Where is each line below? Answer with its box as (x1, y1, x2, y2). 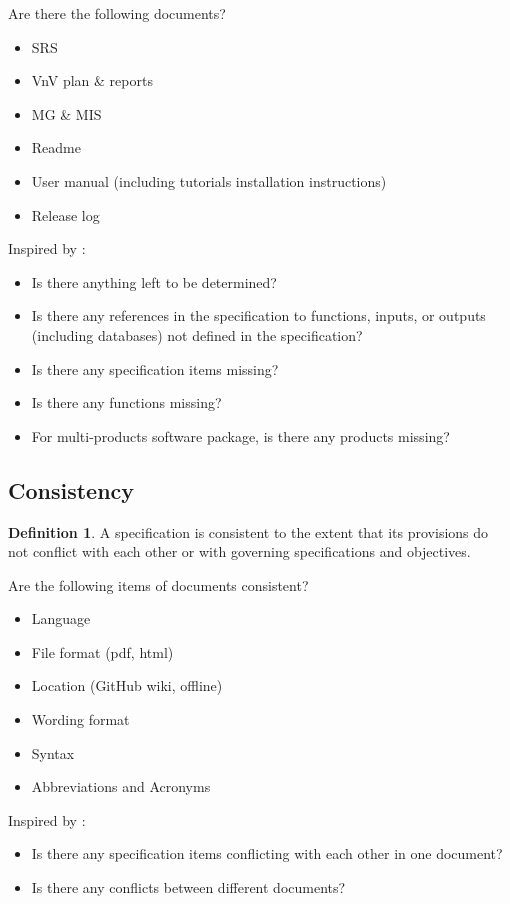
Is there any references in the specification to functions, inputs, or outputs (31, 305, 486, 326)
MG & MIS (31, 103, 102, 124)
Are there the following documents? (8, 3, 226, 23)
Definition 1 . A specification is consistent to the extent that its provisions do (8, 521, 489, 542)
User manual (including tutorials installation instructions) (31, 170, 387, 191)
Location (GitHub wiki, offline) (31, 675, 223, 696)
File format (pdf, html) (31, 641, 174, 662)
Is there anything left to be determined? (31, 271, 277, 292)
